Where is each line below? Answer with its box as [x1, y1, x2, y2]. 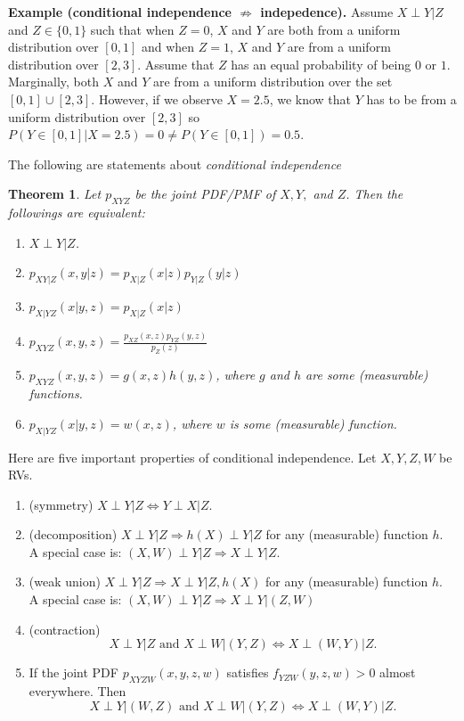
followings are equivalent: [8, 203, 145, 222]
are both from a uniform [267, 20, 401, 38]
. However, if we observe [91, 89, 223, 108]
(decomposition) [28, 525, 118, 544]
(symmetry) [28, 495, 94, 513]
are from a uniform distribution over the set [152, 72, 393, 91]
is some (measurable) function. [229, 414, 397, 432]
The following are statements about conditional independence [8, 154, 341, 173]
